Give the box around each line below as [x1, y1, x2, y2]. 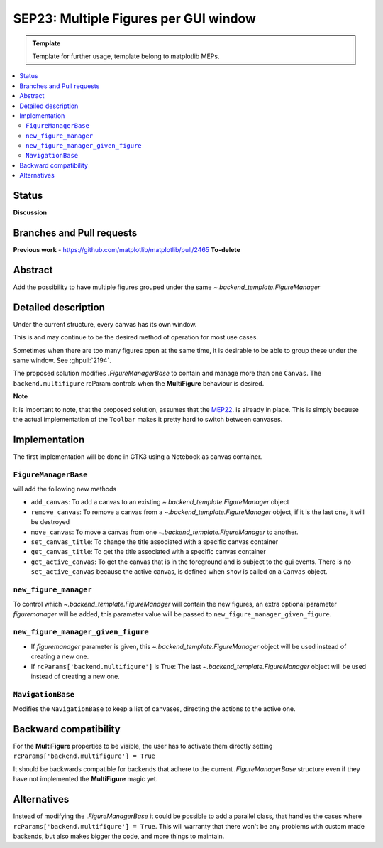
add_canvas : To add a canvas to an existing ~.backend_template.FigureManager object [30, 498, 289, 506]
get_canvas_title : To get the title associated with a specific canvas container [30, 548, 266, 556]
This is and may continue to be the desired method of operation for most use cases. [13, 333, 259, 342]
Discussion [13, 208, 48, 217]
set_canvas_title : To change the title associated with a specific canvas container [30, 537, 279, 546]
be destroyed [30, 518, 70, 526]
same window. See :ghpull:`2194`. [13, 356, 111, 365]
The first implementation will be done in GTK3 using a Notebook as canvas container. [13, 452, 262, 461]
